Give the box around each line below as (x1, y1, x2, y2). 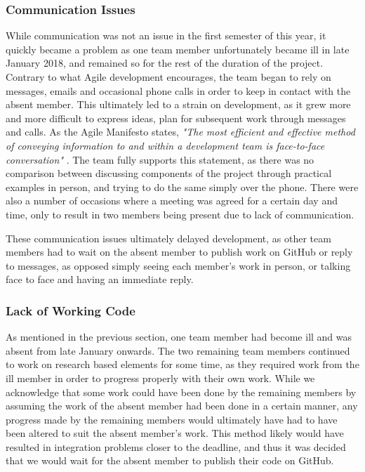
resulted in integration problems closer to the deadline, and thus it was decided (6, 439, 346, 454)
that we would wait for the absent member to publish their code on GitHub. (6, 453, 334, 468)
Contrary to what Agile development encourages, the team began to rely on (6, 70, 331, 84)
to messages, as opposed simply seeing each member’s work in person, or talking (6, 258, 351, 273)
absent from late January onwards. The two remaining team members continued (6, 343, 350, 358)
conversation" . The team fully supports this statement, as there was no (6, 152, 314, 166)
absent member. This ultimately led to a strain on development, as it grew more (6, 97, 351, 112)
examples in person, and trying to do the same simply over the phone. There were (6, 179, 359, 194)
